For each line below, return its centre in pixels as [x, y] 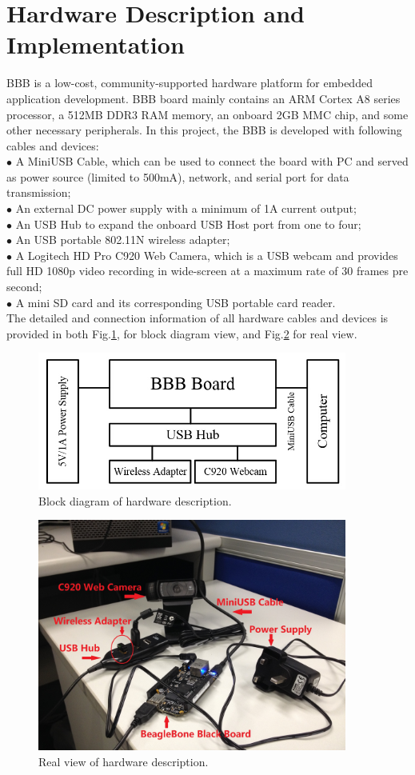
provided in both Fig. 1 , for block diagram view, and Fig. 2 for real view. [182, 333]
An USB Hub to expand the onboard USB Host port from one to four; [188, 224]
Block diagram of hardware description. [135, 500]
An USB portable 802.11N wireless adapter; [123, 240]
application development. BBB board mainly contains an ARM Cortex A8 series [204, 98]
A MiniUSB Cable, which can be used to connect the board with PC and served [212, 161]
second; [24, 287]
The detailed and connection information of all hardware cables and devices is [198, 318]
